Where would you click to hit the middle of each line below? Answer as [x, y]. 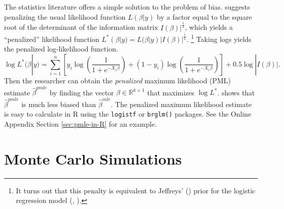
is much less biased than [59, 104]
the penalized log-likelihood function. [61, 49]
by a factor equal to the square [204, 16]
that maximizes [171, 92]
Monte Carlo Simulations [93, 158]
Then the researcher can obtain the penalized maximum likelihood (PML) [118, 80]
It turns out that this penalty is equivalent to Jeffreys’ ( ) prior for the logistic [136, 190]
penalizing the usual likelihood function [65, 16]
